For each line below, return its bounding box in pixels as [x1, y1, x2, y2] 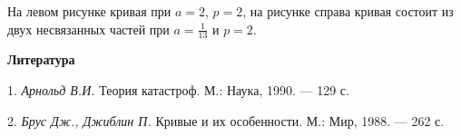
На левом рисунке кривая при [7, 2, 172, 20]
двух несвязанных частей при [7, 19, 170, 38]
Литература [7, 50, 75, 69]
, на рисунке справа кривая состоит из [242, 2, 454, 20]
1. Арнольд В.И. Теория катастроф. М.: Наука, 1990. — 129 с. [7, 81, 349, 100]
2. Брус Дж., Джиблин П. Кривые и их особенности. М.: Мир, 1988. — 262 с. [7, 111, 445, 130]
